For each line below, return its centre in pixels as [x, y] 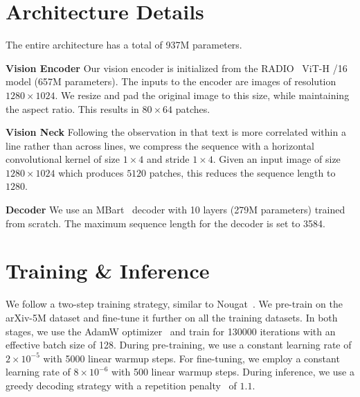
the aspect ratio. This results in [72, 108]
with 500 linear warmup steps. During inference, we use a [233, 372]
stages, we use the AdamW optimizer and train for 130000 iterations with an [171, 331]
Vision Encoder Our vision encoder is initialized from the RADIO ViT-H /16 [177, 68]
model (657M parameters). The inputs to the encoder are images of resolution [171, 81]
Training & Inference [108, 271]
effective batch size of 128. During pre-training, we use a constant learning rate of [179, 345]
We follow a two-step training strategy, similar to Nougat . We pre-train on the [174, 304]
